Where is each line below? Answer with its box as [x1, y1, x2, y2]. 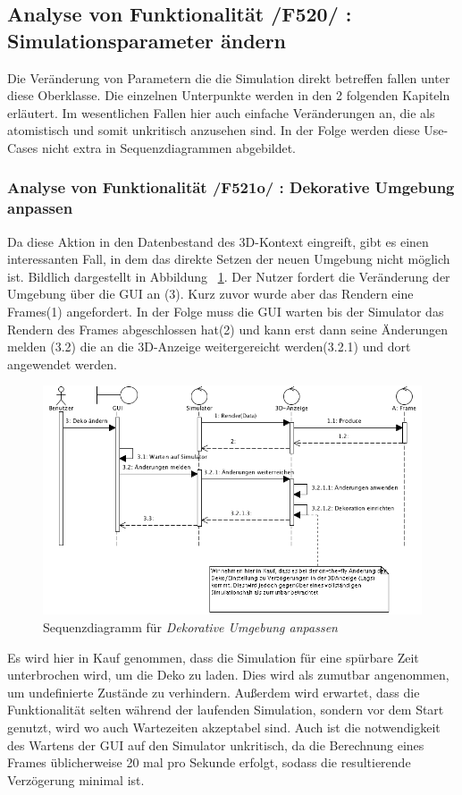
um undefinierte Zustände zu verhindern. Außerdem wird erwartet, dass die [7, 682, 420, 701]
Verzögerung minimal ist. [7, 770, 145, 789]
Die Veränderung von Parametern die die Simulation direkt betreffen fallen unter [7, 68, 450, 87]
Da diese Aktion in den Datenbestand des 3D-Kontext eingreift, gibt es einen [7, 232, 429, 250]
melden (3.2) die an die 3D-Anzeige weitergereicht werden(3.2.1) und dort [7, 337, 411, 356]
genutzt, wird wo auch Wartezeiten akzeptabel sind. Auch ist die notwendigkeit [7, 717, 441, 736]
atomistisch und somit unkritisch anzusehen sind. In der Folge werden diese [7, 121, 420, 140]
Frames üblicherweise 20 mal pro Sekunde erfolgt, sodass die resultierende [7, 753, 411, 772]
